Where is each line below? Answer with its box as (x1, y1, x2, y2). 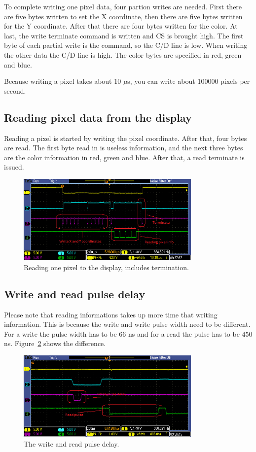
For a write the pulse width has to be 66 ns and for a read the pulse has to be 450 (4, 328, 253, 339)
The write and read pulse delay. (24, 438, 119, 449)
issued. (4, 162, 24, 172)
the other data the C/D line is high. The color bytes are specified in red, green (4, 49, 242, 60)
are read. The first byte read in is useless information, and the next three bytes (4, 142, 243, 153)
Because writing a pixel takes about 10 (4, 76, 121, 86)
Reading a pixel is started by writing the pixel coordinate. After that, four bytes (4, 133, 247, 143)
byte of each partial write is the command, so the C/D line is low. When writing (4, 40, 248, 50)
